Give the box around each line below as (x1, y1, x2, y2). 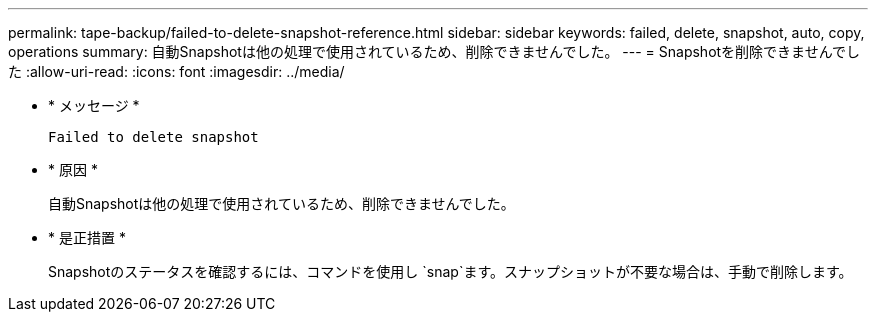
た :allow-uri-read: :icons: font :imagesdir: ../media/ (8, 63, 345, 80)
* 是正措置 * (48, 229, 126, 246)
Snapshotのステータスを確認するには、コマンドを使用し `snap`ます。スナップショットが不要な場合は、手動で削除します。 (48, 263, 853, 280)
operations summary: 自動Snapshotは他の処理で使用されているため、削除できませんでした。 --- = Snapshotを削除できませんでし (8, 43, 861, 60)
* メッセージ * (48, 97, 140, 114)
